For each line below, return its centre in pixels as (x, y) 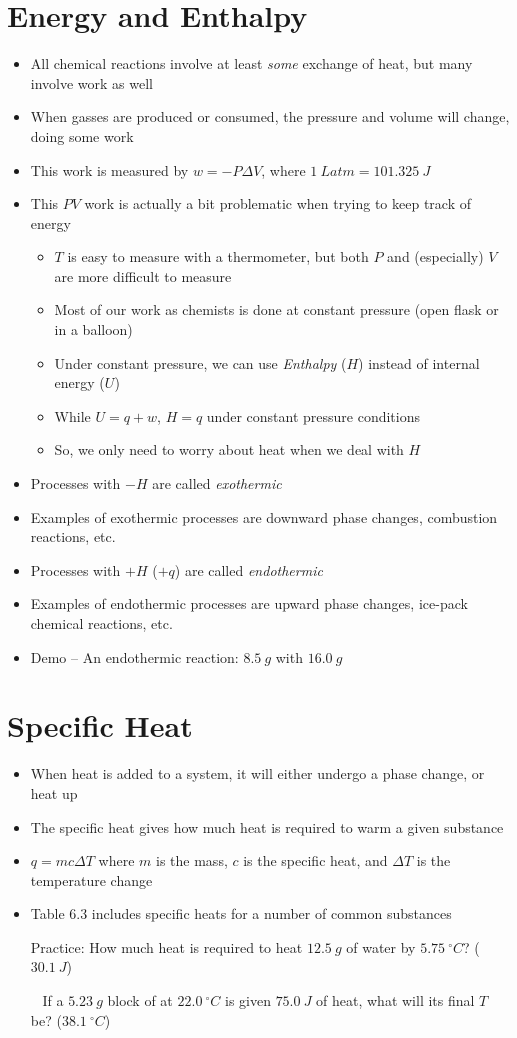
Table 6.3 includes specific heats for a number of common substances (241, 913)
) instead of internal (419, 362)
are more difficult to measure (143, 275)
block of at (140, 1000)
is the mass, (192, 860)
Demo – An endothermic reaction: (134, 656)
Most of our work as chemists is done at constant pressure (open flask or (276, 309)
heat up (54, 792)
